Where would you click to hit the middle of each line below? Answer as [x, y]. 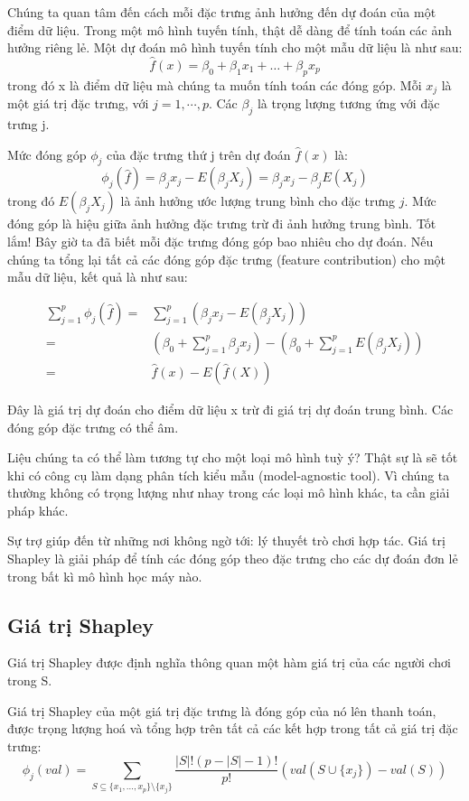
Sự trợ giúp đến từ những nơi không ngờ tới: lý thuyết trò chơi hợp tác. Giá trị [226, 540]
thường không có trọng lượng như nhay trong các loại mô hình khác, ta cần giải [229, 493]
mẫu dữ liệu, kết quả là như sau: [98, 277]
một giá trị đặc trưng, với [78, 103]
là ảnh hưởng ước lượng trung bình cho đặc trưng [258, 201]
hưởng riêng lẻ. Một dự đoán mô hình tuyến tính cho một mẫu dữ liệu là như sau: [235, 47]
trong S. [30, 680]
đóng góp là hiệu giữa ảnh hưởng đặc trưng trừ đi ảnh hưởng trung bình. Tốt [222, 224]
